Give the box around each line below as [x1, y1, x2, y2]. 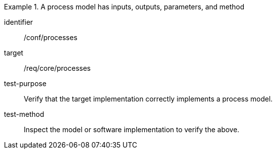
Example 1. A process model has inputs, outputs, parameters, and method [4, 2, 245, 11]
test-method [4, 110, 44, 118]
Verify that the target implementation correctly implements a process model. [24, 95, 273, 103]
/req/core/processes [24, 64, 91, 72]
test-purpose [4, 79, 47, 88]
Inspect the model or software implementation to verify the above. [24, 125, 239, 134]
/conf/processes [24, 33, 78, 42]
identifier [4, 18, 33, 26]
